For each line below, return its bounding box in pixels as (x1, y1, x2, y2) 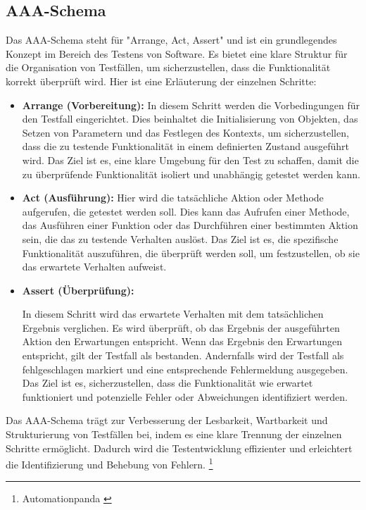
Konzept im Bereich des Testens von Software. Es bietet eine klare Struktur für (6, 46, 348, 61)
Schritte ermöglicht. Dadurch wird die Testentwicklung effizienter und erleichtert (6, 440, 353, 455)
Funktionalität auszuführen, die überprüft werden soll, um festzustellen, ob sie (22, 245, 360, 260)
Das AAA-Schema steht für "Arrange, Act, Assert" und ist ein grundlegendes (6, 32, 337, 47)
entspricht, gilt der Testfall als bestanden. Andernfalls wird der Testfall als (22, 348, 344, 363)
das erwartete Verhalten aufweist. (22, 259, 167, 274)
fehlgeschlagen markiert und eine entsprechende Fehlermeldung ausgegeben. (22, 361, 348, 376)
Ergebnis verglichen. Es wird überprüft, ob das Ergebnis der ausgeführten (22, 320, 340, 335)
